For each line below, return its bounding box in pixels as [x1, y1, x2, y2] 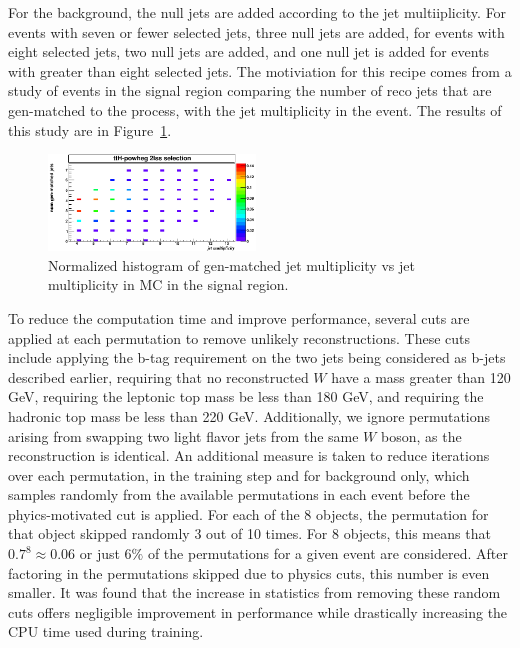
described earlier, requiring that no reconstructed [8, 366, 309, 387]
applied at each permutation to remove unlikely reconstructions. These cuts [8, 327, 471, 348]
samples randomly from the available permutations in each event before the [8, 484, 470, 505]
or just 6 [79, 543, 132, 564]
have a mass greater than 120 [331, 366, 511, 387]
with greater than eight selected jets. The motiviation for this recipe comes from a [8, 60, 512, 81]
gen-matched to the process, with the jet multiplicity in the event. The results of [8, 99, 502, 120]
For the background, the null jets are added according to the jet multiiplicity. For [8, 2, 507, 22]
